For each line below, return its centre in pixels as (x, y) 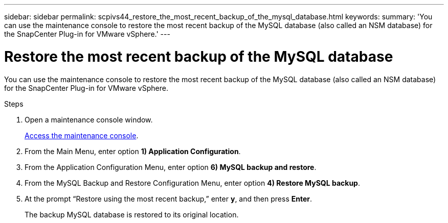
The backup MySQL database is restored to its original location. (132, 214)
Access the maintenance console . (82, 135)
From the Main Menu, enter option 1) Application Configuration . (133, 151)
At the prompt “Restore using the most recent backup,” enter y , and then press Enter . (169, 199)
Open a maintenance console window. (89, 119)
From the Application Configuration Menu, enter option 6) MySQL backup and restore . (171, 167)
